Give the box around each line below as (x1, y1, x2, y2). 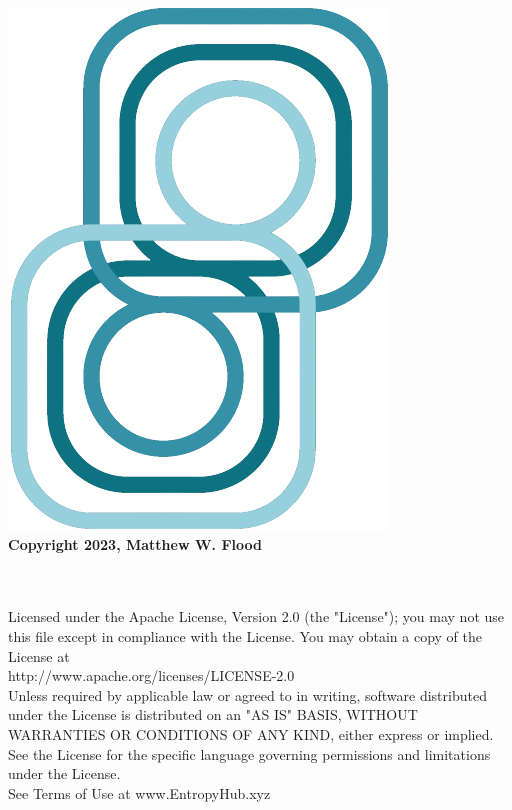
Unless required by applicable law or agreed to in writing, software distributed (8, 684, 487, 705)
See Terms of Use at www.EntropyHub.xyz (8, 782, 271, 803)
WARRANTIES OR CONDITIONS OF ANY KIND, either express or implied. (8, 723, 494, 744)
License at (8, 645, 70, 666)
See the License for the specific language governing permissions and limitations (8, 743, 491, 764)
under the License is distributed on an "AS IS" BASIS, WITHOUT (8, 704, 418, 725)
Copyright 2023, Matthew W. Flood (8, 533, 262, 554)
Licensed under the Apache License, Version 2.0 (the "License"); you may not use (8, 606, 505, 627)
